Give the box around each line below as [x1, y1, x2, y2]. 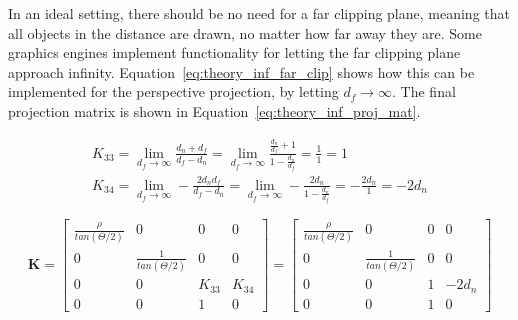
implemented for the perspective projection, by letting [8, 81, 339, 102]
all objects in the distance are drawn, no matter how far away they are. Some [8, 22, 482, 43]
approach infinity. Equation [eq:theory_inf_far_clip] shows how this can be [8, 61, 475, 82]
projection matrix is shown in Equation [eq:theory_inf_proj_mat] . [8, 100, 421, 121]
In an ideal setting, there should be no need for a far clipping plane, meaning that [8, 3, 510, 23]
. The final [392, 81, 456, 102]
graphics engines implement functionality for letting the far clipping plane [8, 42, 461, 63]
